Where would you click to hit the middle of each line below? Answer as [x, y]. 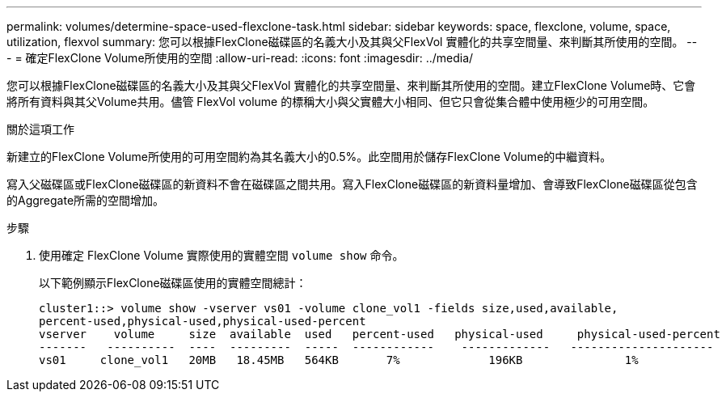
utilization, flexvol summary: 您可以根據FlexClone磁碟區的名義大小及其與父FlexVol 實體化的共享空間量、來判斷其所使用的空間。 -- [352, 42]
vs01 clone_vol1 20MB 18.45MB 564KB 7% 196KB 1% [339, 360]
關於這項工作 [40, 129]
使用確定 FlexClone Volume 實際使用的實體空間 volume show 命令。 [222, 255]
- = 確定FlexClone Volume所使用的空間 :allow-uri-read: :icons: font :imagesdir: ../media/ [240, 58]
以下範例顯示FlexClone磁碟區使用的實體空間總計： [173, 283]
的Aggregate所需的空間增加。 [86, 200]
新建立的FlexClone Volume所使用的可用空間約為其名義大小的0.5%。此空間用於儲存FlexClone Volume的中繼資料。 [309, 157]
